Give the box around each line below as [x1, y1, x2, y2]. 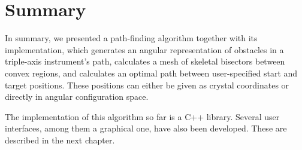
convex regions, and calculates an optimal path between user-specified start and [5, 66, 298, 79]
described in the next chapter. [5, 133, 115, 146]
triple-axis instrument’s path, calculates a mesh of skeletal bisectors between [5, 55, 285, 68]
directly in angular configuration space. [5, 90, 149, 103]
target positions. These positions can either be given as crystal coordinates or [5, 78, 289, 91]
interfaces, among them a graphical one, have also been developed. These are [5, 122, 287, 134]
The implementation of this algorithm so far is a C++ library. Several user [5, 110, 280, 123]
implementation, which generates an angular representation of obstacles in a [5, 43, 284, 56]
